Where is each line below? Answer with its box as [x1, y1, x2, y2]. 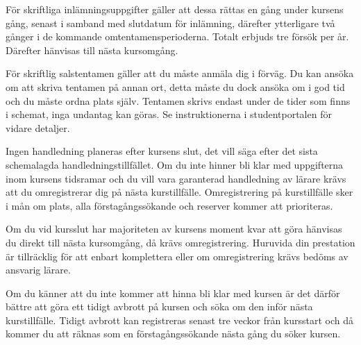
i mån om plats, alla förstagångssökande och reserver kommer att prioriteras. [6, 198, 333, 212]
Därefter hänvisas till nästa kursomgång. [6, 42, 178, 57]
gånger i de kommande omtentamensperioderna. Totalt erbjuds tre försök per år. [6, 29, 349, 44]
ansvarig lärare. [6, 262, 71, 277]
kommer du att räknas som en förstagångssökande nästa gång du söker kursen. [6, 326, 341, 341]
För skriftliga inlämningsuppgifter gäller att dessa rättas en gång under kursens [6, 2, 344, 16]
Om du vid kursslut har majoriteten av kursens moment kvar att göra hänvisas [6, 221, 342, 236]
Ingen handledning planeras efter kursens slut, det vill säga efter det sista [6, 144, 318, 158]
